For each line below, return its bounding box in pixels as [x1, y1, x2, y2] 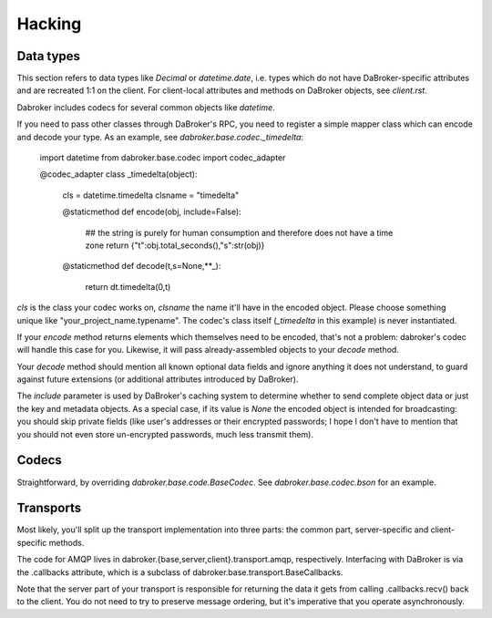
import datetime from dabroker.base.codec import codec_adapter [39, 152, 286, 163]
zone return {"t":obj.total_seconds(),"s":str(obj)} [85, 240, 265, 251]
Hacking [16, 14, 82, 34]
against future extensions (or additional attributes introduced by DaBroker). [16, 374, 299, 385]
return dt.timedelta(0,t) [85, 281, 171, 292]
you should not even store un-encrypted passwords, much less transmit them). [16, 428, 314, 439]
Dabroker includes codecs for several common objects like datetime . [16, 101, 275, 113]
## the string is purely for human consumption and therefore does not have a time [85, 227, 394, 238]
